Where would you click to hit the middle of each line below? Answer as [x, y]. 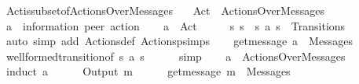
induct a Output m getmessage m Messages [148, 71]
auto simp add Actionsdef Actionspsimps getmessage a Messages [179, 41]
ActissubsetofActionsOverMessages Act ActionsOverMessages [165, 10]
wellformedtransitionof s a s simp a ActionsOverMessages [176, 56]
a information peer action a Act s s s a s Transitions [176, 25]
